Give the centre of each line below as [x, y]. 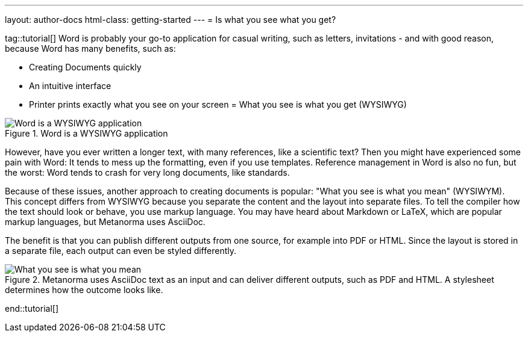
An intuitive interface [70, 86]
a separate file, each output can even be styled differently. [121, 251]
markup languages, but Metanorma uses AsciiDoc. [105, 222]
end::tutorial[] [32, 308]
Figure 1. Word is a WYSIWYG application [86, 133]
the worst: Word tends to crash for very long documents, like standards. [147, 172]
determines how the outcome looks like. [84, 290]
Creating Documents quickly [85, 67]
